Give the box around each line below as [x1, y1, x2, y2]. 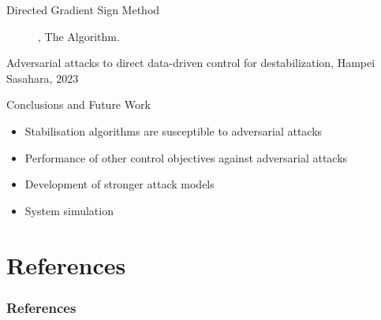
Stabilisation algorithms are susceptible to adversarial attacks [24, 122, 323, 139]
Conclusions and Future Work [6, 96, 151, 113]
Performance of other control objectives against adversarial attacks [24, 149, 348, 166]
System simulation [24, 202, 114, 218]
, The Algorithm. [38, 28, 120, 44]
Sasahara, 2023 [6, 69, 79, 86]
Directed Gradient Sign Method [6, 2, 160, 17]
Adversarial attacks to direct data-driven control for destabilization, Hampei [6, 54, 375, 71]
